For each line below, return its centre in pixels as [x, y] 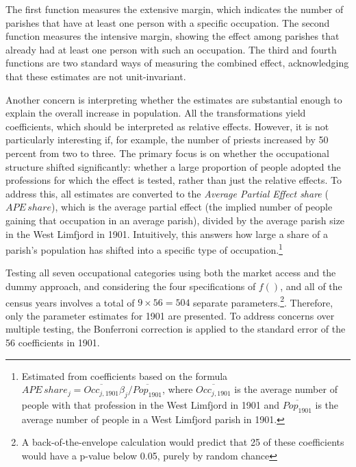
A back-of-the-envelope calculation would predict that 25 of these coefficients [183, 442]
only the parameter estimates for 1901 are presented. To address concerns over [170, 315]
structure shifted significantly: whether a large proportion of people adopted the [173, 166]
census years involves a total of [70, 302]
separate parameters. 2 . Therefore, [263, 301]
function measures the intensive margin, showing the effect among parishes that [173, 36]
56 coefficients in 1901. [53, 342]
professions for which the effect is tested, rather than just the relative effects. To [174, 180]
